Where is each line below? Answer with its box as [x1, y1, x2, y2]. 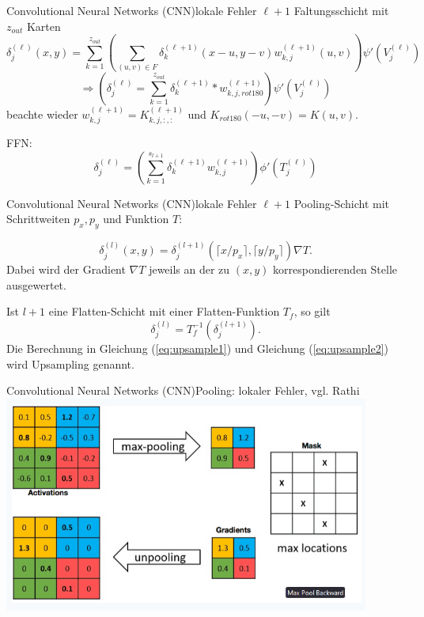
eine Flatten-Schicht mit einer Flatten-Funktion [48, 303, 280, 320]
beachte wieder [6, 105, 78, 122]
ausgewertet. [6, 276, 66, 293]
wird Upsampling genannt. [6, 355, 134, 372]
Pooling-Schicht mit [293, 195, 390, 211]
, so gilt [293, 303, 331, 320]
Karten [26, 17, 61, 34]
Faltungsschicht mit [293, 2, 389, 18]
